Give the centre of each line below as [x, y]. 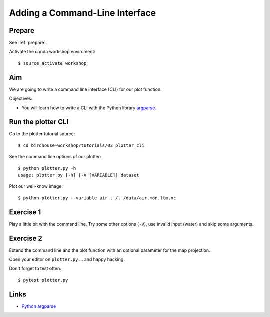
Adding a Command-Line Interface [83, 13]
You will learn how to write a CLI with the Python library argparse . [89, 108]
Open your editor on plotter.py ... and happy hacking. [67, 259]
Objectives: [21, 99]
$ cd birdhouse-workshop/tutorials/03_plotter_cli [81, 145]
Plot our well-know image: [36, 186]
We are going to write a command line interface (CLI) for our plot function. [85, 89]
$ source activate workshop [52, 63]
